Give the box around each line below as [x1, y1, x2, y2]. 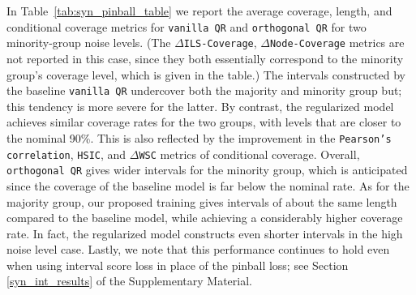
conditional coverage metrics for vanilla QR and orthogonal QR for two [6, 18, 367, 35]
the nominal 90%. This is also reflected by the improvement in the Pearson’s [6, 129, 392, 146]
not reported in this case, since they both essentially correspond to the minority [6, 49, 404, 66]
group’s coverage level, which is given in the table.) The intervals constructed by [6, 66, 405, 83]
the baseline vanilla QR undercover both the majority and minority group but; [6, 82, 402, 99]
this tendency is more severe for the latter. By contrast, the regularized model [6, 97, 394, 114]
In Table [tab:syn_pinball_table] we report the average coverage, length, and [6, 2, 392, 19]
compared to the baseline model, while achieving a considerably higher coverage [6, 209, 403, 226]
